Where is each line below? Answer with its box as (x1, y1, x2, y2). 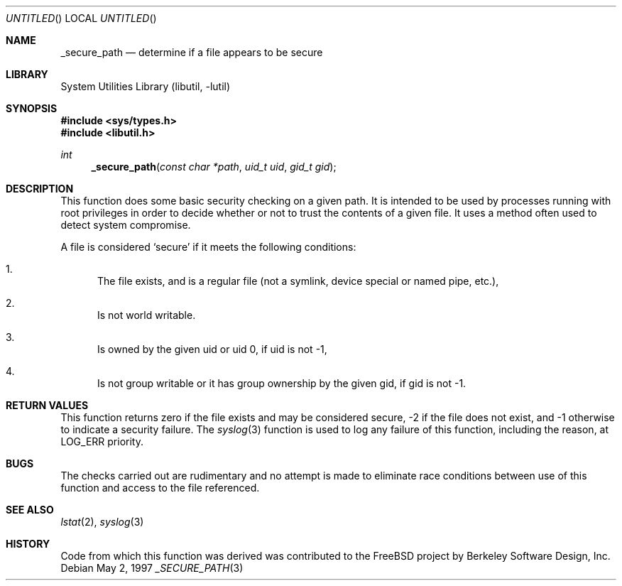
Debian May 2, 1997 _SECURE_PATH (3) (60, 562, 244, 574)
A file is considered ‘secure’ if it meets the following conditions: (60, 241, 356, 253)
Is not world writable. (97, 309, 196, 321)
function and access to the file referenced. (60, 482, 260, 494)
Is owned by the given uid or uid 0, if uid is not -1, (97, 343, 327, 355)
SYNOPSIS (6, 102, 58, 114)
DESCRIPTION (6, 183, 74, 195)
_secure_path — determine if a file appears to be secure (60, 46, 323, 58)
